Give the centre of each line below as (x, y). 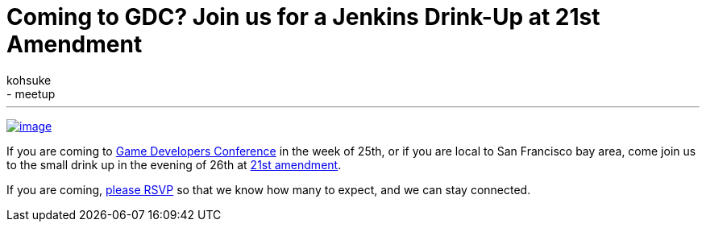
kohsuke (29, 80)
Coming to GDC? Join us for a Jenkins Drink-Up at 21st (303, 17)
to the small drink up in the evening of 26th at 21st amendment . (174, 164)
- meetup (31, 93)
